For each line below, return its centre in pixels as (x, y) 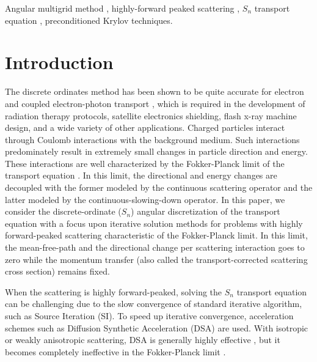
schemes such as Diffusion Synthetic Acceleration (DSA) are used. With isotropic (157, 327)
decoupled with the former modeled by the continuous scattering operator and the (159, 187)
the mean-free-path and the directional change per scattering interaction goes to (155, 247)
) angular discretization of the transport (206, 211)
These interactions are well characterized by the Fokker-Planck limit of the (145, 163)
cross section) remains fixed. (57, 271)
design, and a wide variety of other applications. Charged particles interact (145, 127)
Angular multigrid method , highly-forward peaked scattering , (122, 8)
